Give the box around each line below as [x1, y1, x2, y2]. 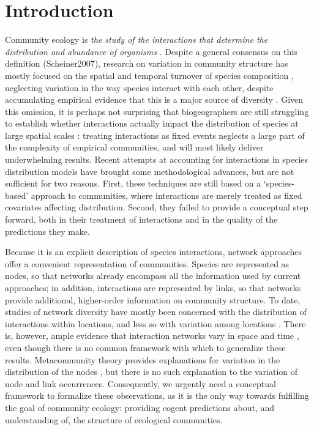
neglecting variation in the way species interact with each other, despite [5, 81, 274, 94]
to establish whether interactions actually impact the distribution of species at [5, 117, 299, 130]
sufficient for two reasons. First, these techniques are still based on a [5, 177, 261, 190]
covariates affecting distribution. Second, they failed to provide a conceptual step [5, 201, 308, 213]
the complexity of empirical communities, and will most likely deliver [5, 141, 264, 154]
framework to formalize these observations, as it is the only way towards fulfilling [5, 389, 309, 402]
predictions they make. [5, 224, 90, 237]
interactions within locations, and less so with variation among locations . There [5, 317, 306, 330]
